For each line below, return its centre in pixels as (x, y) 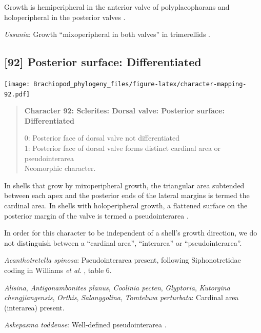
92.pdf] (17, 94)
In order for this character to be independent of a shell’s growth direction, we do (131, 233)
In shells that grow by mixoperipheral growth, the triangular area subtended (124, 185)
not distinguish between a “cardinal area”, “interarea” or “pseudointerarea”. (123, 242)
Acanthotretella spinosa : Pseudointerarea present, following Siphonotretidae (123, 260)
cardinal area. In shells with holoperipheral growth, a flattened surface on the (126, 205)
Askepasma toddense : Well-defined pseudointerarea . (85, 325)
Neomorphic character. (60, 168)
